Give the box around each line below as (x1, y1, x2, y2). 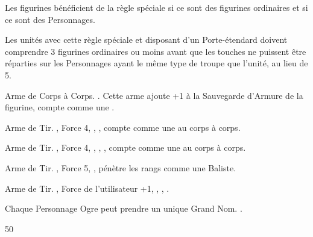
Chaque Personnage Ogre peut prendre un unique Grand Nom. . (5, 202, 242, 215)
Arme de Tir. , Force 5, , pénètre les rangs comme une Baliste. (5, 161, 236, 174)
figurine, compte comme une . (5, 101, 115, 113)
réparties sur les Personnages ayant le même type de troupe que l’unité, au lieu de (5, 57, 308, 69)
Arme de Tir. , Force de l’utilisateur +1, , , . (5, 182, 169, 194)
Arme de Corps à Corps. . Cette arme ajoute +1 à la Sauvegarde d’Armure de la (5, 89, 303, 101)
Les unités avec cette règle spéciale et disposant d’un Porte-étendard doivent (5, 33, 288, 46)
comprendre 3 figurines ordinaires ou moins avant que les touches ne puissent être (5, 45, 306, 57)
